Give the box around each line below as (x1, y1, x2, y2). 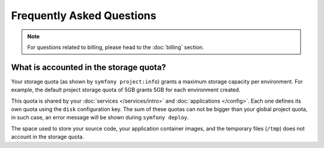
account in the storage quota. (11, 133, 84, 140)
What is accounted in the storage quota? (11, 62, 166, 72)
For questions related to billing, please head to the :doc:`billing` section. (27, 44, 204, 51)
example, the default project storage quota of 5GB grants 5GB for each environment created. (11, 87, 241, 94)
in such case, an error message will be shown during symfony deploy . (11, 114, 189, 121)
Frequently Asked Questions (11, 9, 157, 22)
